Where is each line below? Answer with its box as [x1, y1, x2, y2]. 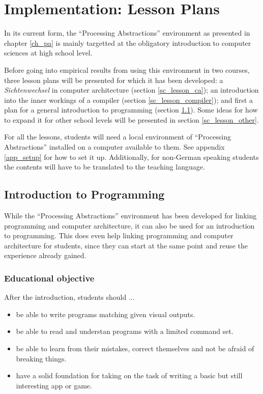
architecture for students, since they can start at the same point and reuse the [4, 240, 248, 250]
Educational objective [4, 271, 95, 284]
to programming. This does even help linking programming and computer [4, 230, 233, 241]
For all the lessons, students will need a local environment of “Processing [4, 131, 231, 142]
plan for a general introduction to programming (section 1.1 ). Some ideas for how [4, 104, 258, 115]
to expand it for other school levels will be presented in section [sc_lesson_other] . [4, 114, 259, 125]
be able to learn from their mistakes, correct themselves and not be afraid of [16, 343, 254, 354]
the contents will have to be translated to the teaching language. [4, 161, 205, 172]
